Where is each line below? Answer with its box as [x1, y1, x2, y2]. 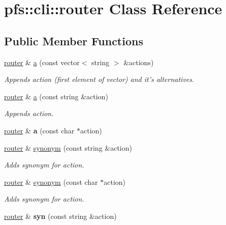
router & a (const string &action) [4, 91, 108, 101]
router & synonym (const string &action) [4, 142, 132, 153]
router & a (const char [4, 125, 75, 135]
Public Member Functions [4, 33, 143, 48]
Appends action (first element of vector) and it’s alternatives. [4, 74, 195, 85]
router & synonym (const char [4, 176, 98, 187]
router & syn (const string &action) [4, 210, 117, 221]
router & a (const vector [4, 57, 80, 67]
